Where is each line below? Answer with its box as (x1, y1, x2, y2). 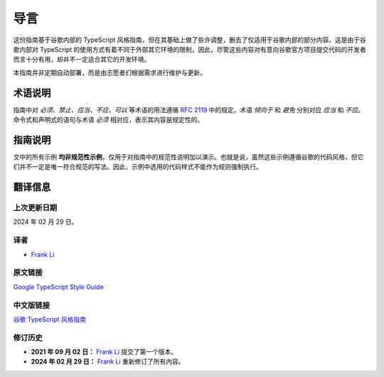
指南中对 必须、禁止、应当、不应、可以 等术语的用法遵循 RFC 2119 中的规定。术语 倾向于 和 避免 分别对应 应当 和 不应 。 (13, 105, 365, 114)
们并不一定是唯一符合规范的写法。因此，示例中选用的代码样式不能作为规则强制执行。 (13, 163, 262, 171)
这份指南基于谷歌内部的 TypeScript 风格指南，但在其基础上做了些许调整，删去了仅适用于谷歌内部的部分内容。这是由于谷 (13, 35, 366, 44)
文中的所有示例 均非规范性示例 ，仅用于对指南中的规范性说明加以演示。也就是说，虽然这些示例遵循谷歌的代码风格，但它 (13, 153, 364, 161)
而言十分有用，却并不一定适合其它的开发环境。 (13, 55, 151, 64)
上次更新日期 (13, 203, 58, 213)
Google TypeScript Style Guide (13, 283, 105, 291)
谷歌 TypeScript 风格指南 (13, 315, 87, 323)
